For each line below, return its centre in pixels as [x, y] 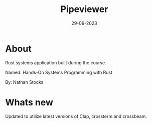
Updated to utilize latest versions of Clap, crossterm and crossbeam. [76, 116]
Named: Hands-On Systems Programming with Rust [59, 72]
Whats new [29, 102]
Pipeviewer [84, 9]
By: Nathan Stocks [24, 82]
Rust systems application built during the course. [56, 63]
